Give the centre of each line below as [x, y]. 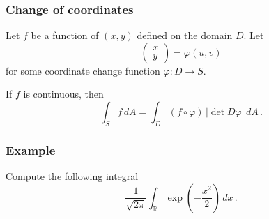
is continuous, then [63, 94]
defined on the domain [185, 35]
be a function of [65, 35]
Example [31, 150]
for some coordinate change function [83, 70]
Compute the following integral [72, 176]
